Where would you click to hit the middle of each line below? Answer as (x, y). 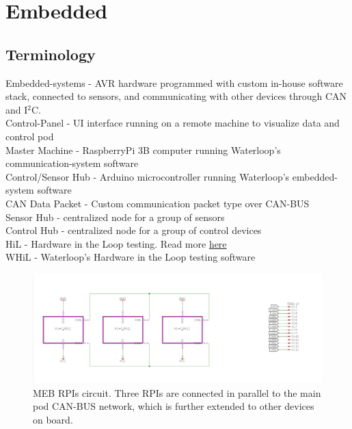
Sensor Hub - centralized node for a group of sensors (115, 217)
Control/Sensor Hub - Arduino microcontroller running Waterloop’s (148, 176)
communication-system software (72, 163)
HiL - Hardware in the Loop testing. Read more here (116, 243)
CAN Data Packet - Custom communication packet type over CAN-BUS (158, 203)
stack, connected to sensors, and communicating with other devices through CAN (176, 96)
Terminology (51, 54)
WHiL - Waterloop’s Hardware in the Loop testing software (131, 257)
